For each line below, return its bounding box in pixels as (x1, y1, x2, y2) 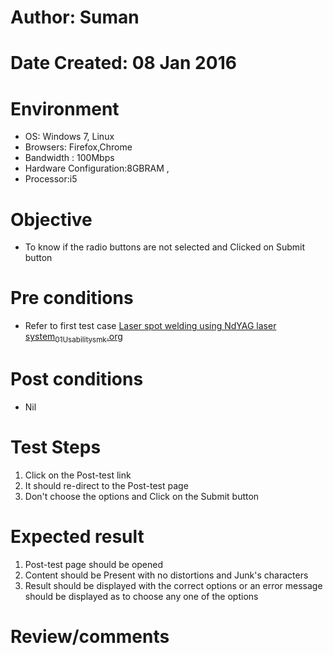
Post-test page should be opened (24, 558, 164, 570)
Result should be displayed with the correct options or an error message (24, 579, 323, 591)
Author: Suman (10, 6, 140, 29)
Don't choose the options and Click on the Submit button (24, 490, 260, 502)
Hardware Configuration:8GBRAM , (24, 162, 170, 175)
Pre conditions (10, 287, 134, 310)
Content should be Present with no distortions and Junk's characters (24, 569, 309, 581)
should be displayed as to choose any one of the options (24, 590, 259, 602)
